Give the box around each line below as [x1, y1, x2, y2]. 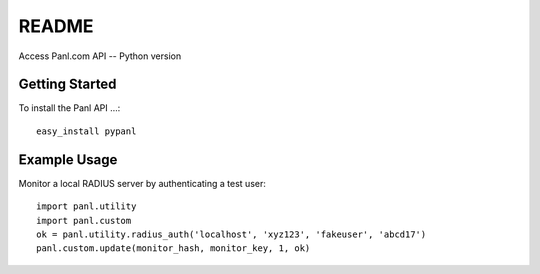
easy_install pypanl [36, 125, 137, 137]
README [18, 15, 94, 37]
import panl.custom [36, 215, 132, 226]
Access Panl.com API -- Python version [18, 50, 182, 62]
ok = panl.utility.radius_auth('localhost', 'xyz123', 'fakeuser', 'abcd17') [36, 228, 427, 240]
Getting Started [18, 76, 117, 93]
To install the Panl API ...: [18, 102, 121, 114]
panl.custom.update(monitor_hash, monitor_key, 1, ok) [36, 243, 311, 254]
